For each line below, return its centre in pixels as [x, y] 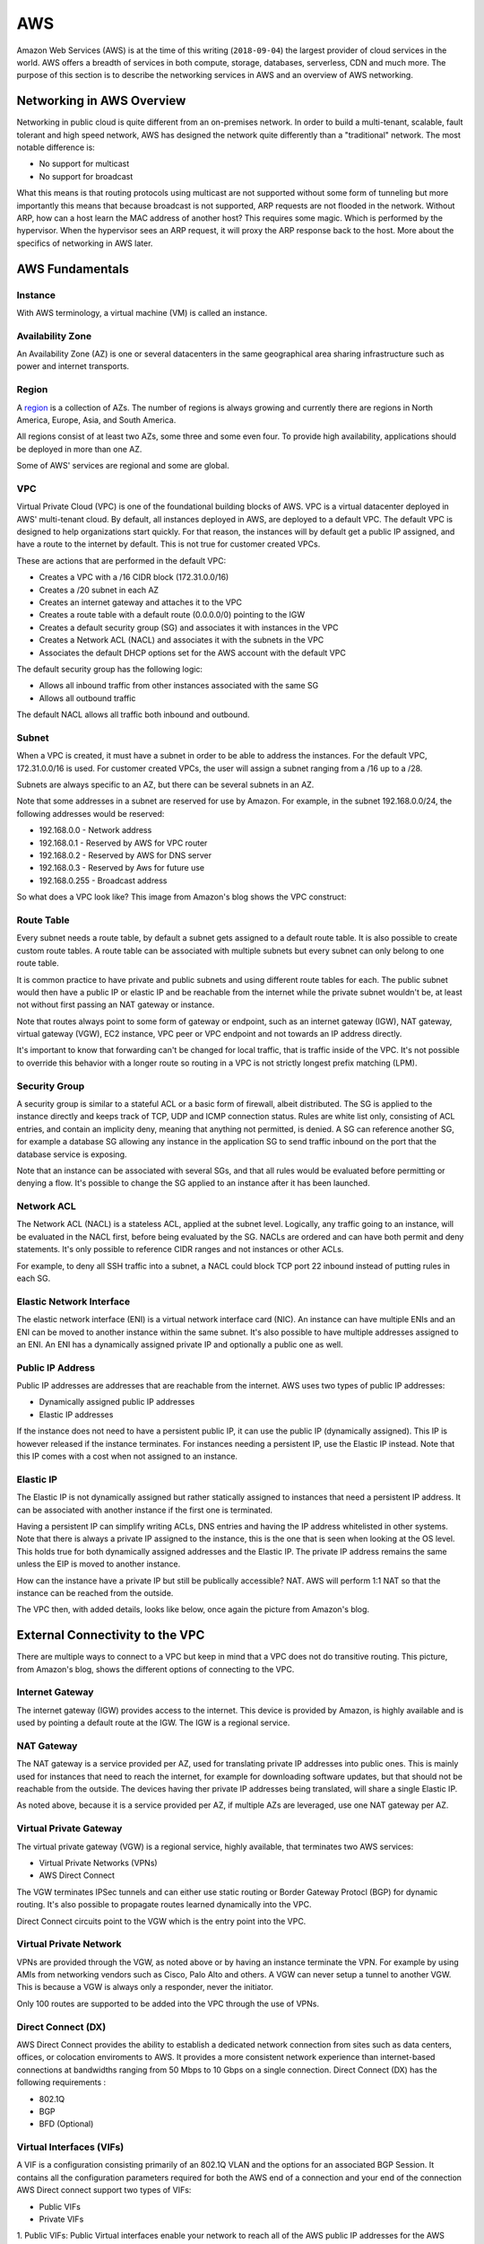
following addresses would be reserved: [91, 813]
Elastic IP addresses [76, 1415]
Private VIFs [61, 2219]
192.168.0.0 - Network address [95, 830]
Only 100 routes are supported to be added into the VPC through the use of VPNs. [168, 2003]
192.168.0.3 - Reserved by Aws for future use [122, 868]
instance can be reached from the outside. [95, 1592]
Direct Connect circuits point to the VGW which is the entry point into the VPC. [161, 1921]
